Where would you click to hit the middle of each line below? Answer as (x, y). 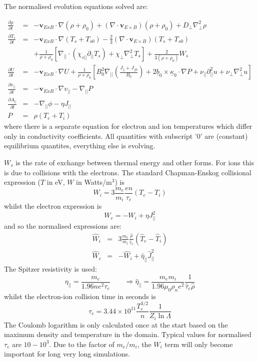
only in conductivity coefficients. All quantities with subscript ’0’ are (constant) (126, 136)
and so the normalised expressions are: (63, 226)
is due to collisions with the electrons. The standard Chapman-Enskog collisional (128, 172)
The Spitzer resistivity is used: (50, 269)
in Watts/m (94, 182)
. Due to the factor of (82, 344)
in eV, (56, 182)
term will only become (199, 344)
